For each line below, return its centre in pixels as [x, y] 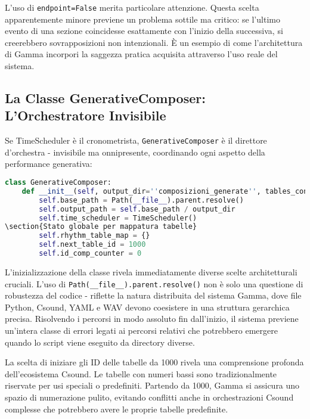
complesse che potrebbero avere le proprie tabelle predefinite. [117, 409]
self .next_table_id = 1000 [92, 245]
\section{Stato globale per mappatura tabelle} [101, 227]
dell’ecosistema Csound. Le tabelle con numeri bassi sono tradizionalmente [141, 373]
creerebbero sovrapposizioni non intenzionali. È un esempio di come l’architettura [154, 42]
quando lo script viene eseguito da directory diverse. [100, 342]
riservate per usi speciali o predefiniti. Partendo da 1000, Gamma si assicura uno [152, 385]
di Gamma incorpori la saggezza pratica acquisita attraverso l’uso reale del [141, 54]
